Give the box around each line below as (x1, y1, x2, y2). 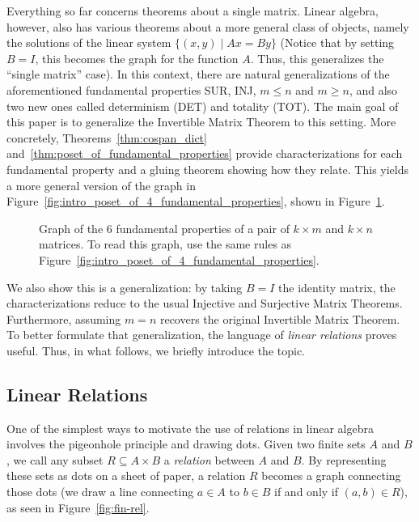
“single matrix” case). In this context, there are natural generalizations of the (6, 66, 390, 83)
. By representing (301, 451, 387, 468)
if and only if (274, 483, 339, 500)
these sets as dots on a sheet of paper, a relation (6, 467, 246, 484)
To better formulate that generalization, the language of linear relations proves (6, 326, 397, 343)
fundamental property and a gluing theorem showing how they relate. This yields (6, 160, 409, 177)
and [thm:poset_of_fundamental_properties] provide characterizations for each (6, 145, 403, 162)
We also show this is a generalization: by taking (6, 278, 243, 295)
